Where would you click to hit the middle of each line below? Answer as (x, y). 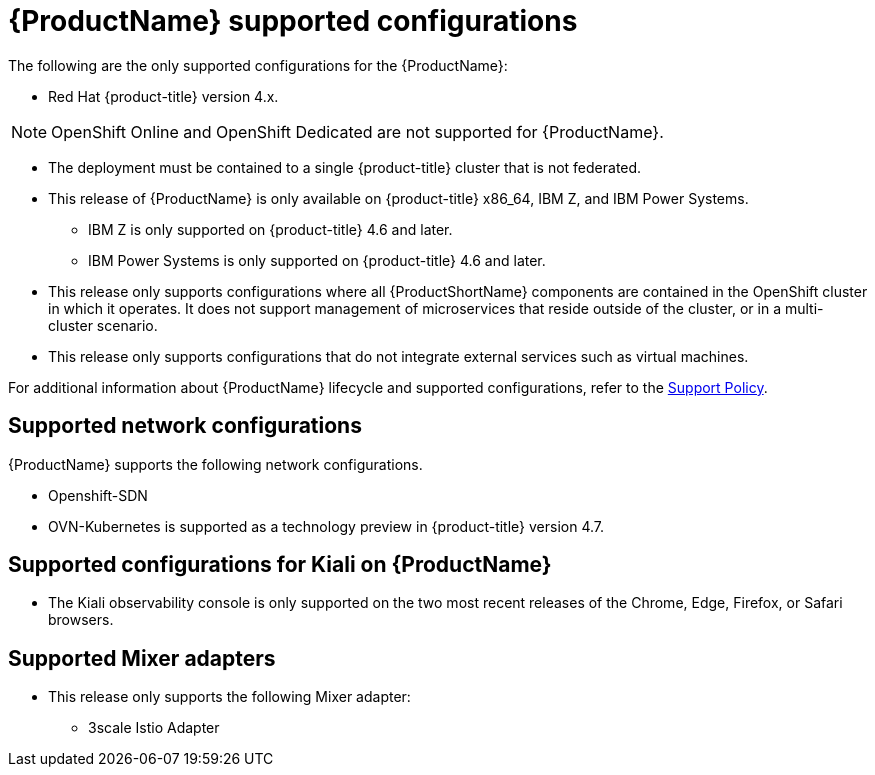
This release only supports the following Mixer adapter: (229, 697)
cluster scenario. (103, 325)
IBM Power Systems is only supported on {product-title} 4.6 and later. (317, 260)
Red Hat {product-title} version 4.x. (163, 96)
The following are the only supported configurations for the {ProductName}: (258, 65)
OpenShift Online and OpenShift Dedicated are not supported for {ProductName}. (357, 131)
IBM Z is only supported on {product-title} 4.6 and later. (270, 229)
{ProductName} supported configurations (293, 21)
